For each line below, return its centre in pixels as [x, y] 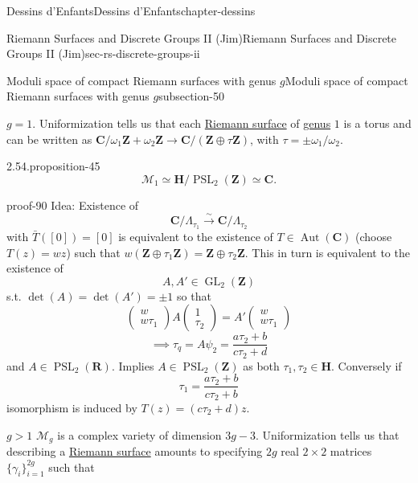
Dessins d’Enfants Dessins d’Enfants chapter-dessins [131, 10]
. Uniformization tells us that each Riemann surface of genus [182, 123]
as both [261, 365]
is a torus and [377, 123]
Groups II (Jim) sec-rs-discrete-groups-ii [103, 53]
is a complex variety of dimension [139, 434]
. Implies [133, 365]
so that [194, 295]
